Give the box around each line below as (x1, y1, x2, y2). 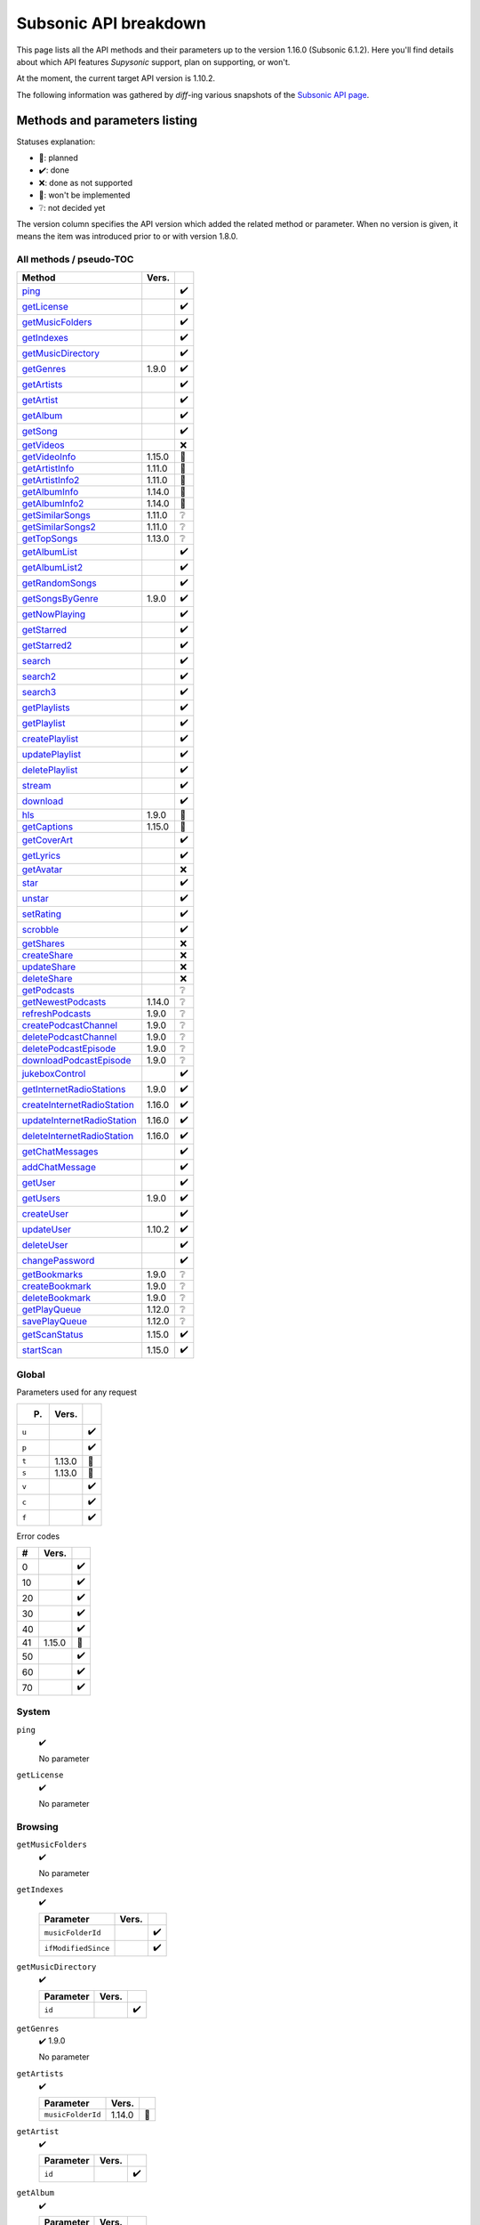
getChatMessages (21, 1145, 99, 1157)
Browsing (16, 1820, 59, 1833)
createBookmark (21, 1280, 92, 1292)
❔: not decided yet (38, 202, 106, 213)
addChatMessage (21, 1161, 97, 1173)
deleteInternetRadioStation (21, 1130, 134, 1142)
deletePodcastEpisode (21, 1042, 116, 1055)
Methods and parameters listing (16, 112, 198, 128)
